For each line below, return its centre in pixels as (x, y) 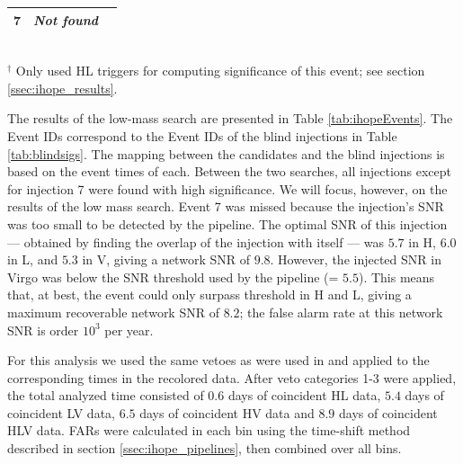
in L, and (33, 259)
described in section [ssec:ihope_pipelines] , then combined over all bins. (205, 448)
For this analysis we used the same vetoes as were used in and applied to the (218, 360)
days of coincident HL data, (304, 395)
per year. (129, 330)
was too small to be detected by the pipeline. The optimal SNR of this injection (227, 223)
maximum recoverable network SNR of (113, 312)
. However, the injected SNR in (356, 259)
